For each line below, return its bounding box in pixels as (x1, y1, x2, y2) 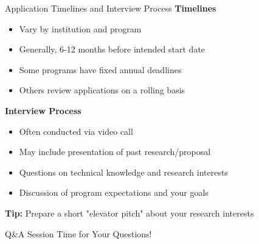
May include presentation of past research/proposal (19, 145, 211, 158)
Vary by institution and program (19, 22, 142, 35)
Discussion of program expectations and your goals (19, 186, 209, 199)
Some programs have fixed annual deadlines (19, 63, 182, 76)
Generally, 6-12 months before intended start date (19, 43, 205, 56)
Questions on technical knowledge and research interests (19, 165, 228, 178)
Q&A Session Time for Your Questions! (5, 227, 152, 240)
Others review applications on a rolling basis (19, 84, 185, 96)
